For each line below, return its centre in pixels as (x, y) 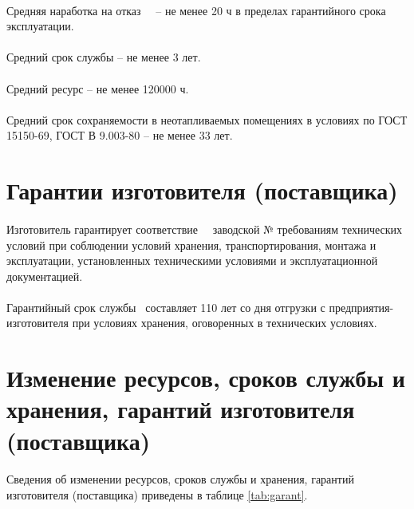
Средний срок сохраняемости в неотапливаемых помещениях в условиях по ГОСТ (207, 119)
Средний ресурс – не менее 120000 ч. (98, 88)
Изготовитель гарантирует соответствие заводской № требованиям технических (205, 229)
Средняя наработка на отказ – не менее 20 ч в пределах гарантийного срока (196, 10)
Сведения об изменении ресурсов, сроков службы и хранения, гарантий (180, 479)
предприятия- (361, 307)
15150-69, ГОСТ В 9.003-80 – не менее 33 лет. (120, 135)
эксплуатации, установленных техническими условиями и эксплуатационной (192, 260)
